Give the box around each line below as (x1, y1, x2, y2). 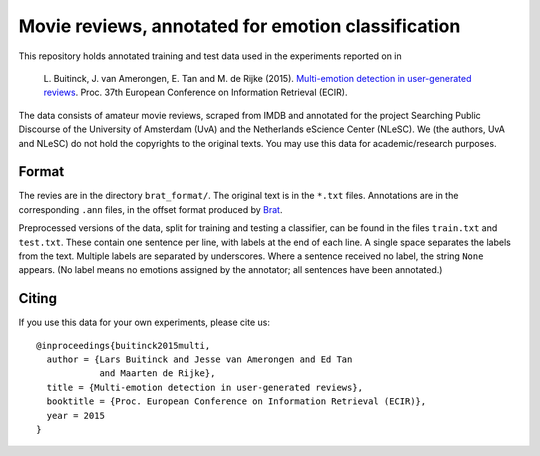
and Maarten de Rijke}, (99, 368, 216, 379)
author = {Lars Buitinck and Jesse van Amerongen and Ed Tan (46, 354, 353, 365)
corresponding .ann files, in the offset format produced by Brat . (18, 203, 283, 215)
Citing (18, 290, 57, 307)
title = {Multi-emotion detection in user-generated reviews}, (46, 381, 364, 393)
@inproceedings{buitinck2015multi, (36, 340, 211, 351)
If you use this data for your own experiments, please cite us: (18, 316, 270, 329)
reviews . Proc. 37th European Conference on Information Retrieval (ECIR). (43, 86, 348, 99)
